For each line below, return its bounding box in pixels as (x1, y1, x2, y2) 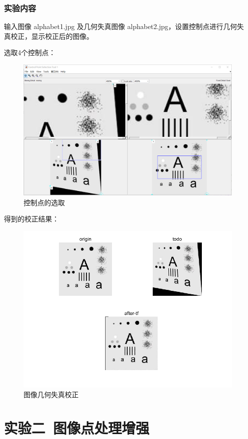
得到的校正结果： (4, 214, 59, 224)
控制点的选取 (24, 197, 65, 207)
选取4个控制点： (4, 47, 55, 58)
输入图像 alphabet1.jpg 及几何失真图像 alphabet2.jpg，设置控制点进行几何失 (4, 21, 244, 31)
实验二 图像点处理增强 (4, 418, 150, 438)
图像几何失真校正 (24, 389, 79, 399)
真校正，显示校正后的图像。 (4, 31, 93, 41)
